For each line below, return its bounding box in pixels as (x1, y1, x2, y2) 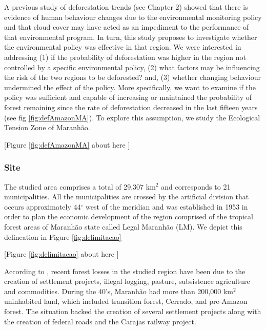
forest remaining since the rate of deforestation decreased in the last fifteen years (4, 101, 258, 112)
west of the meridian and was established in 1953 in (85, 201, 248, 212)
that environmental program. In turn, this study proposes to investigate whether (4, 31, 257, 42)
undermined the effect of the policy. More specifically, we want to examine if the (4, 81, 256, 92)
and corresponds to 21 (161, 181, 231, 192)
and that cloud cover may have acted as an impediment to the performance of (4, 22, 249, 32)
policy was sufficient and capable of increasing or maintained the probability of (4, 92, 252, 102)
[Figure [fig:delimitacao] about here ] (4, 249, 119, 259)
